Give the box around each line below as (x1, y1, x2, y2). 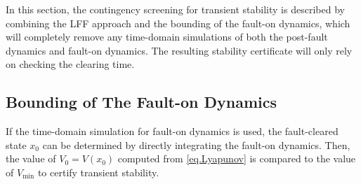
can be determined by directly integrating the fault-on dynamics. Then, (42, 137, 350, 152)
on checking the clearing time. (6, 57, 135, 71)
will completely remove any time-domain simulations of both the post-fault (6, 29, 328, 44)
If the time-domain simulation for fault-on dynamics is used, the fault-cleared (6, 124, 339, 139)
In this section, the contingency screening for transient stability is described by (6, 2, 345, 16)
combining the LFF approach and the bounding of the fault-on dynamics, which (6, 15, 350, 30)
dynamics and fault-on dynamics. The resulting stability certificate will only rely (6, 43, 353, 57)
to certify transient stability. (37, 164, 159, 179)
